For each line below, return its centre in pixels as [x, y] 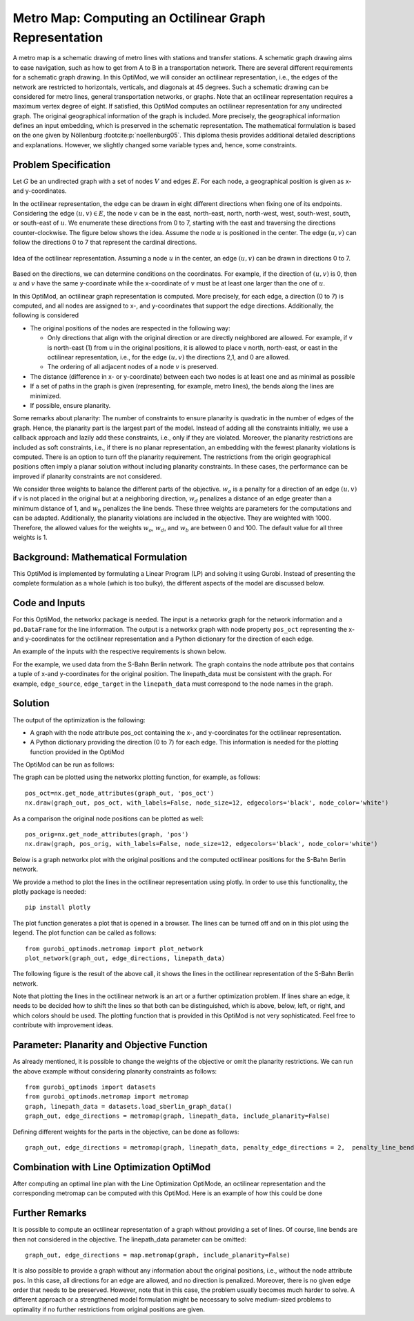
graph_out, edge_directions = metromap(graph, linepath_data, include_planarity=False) [178, 1116]
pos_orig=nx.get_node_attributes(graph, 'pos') [107, 834]
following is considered [46, 315]
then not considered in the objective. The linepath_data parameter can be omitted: [130, 1239]
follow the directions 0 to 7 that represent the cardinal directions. [105, 243]
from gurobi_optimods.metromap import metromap [107, 1097]
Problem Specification [61, 165]
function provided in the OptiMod [77, 752]
